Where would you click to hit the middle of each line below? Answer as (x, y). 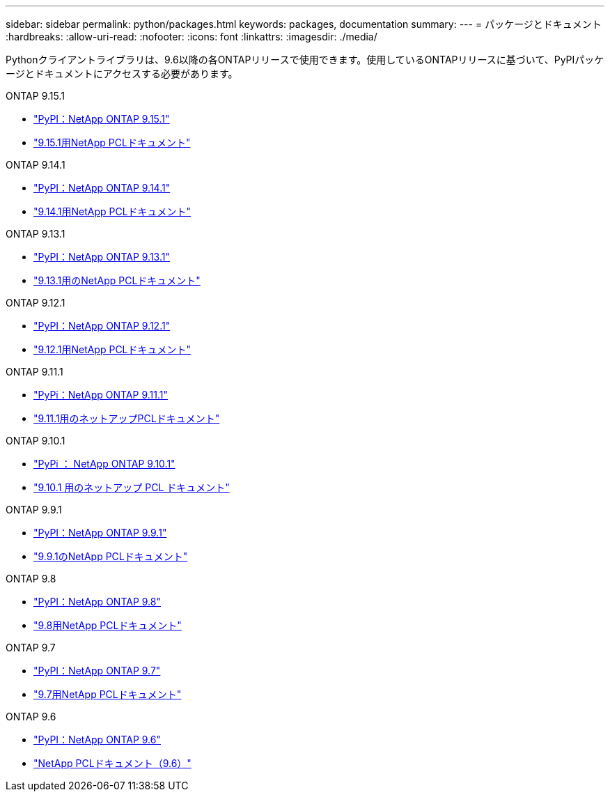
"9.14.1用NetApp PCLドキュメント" (112, 211)
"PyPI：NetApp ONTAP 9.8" (97, 602)
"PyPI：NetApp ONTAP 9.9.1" (100, 533)
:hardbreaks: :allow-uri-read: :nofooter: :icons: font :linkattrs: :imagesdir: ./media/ (191, 37)
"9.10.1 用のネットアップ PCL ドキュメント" (132, 487)
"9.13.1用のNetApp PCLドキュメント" (117, 280)
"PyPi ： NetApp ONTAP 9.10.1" (104, 464)
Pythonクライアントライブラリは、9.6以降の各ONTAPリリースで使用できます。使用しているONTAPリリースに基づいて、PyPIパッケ (305, 60)
